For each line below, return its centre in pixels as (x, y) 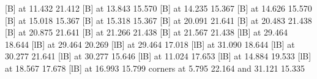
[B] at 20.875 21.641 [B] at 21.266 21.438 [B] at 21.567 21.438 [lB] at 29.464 (146, 32)
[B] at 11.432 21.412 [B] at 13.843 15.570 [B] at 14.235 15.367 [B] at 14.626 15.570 (158, 8)
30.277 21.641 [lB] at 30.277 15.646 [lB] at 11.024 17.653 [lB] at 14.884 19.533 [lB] (158, 56)
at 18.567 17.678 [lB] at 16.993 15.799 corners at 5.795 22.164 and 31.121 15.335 (155, 68)
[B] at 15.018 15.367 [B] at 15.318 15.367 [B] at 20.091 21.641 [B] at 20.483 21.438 (158, 20)
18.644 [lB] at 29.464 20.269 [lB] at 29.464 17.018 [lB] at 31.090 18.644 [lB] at (150, 44)
